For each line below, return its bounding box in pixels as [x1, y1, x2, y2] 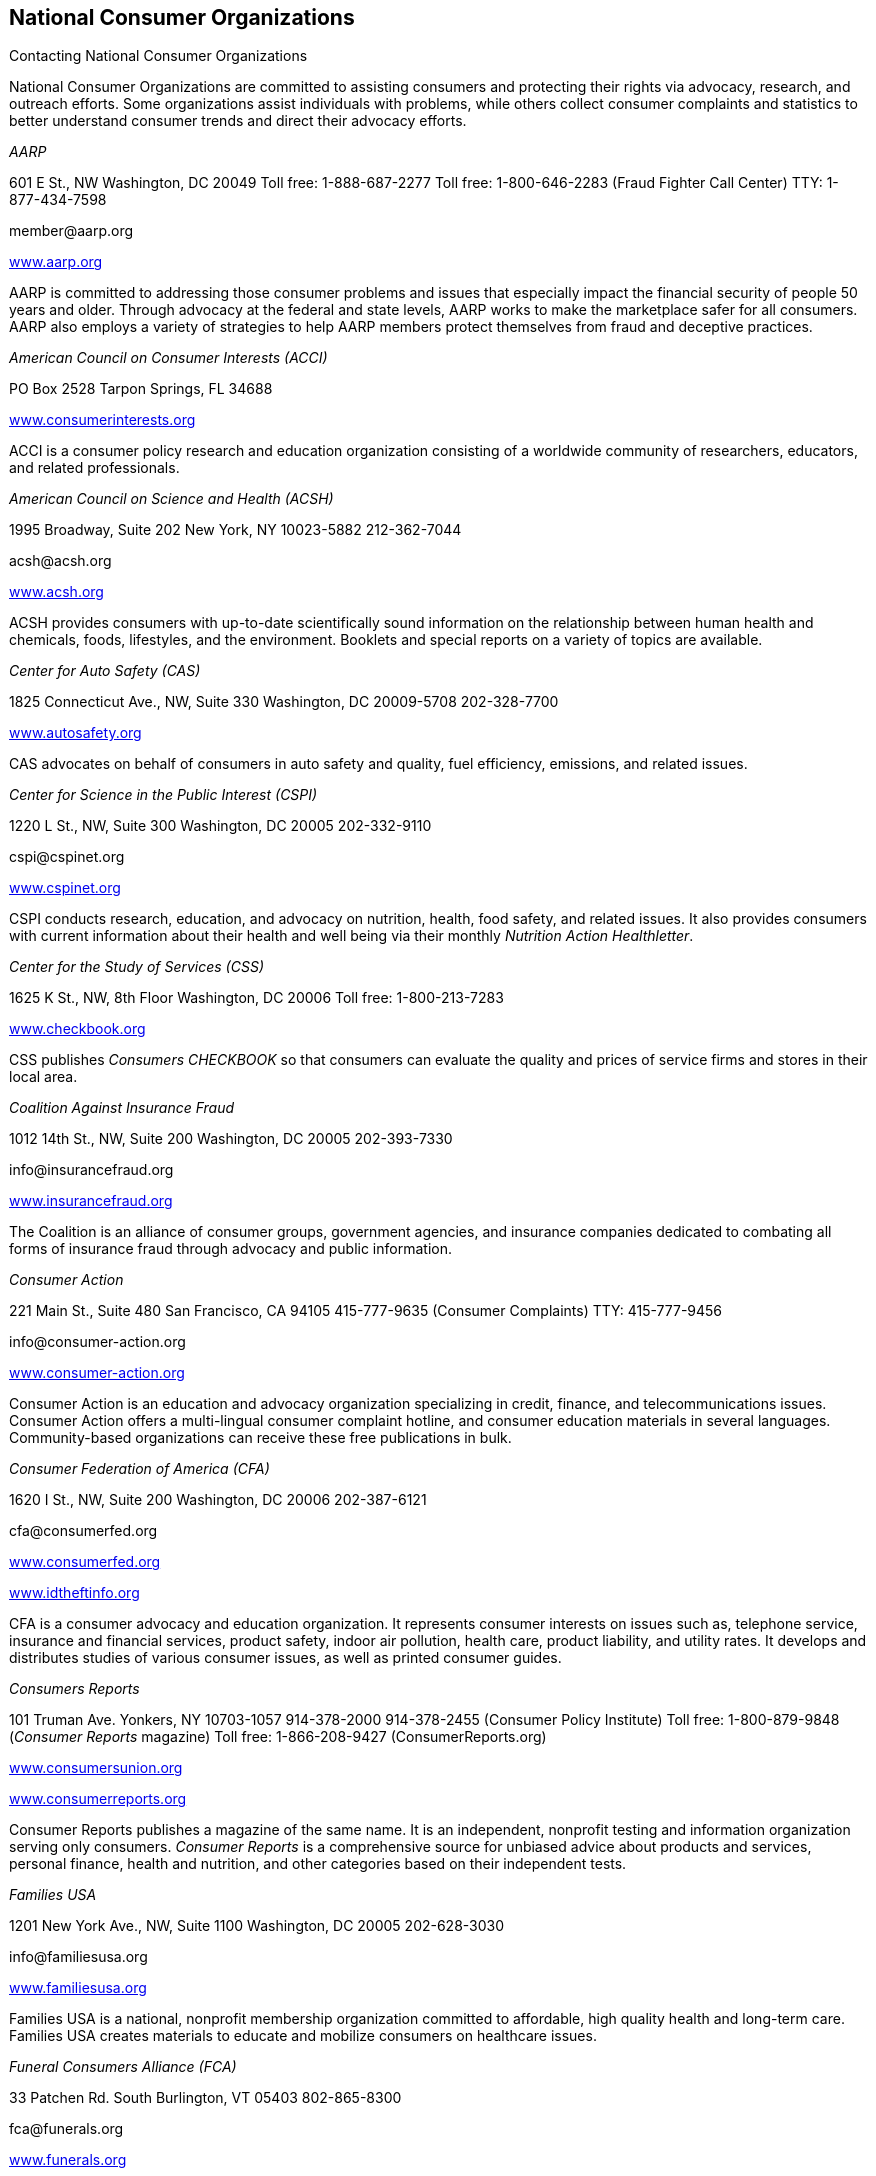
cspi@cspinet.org [9, 848, 125, 866]
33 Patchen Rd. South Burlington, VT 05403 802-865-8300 [9, 2089, 402, 2107]
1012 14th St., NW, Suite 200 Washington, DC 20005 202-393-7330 [9, 1130, 453, 1148]
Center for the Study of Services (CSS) [9, 958, 264, 976]
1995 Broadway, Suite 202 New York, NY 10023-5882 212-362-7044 [9, 521, 462, 539]
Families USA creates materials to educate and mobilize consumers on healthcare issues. [9, 2027, 597, 2045]
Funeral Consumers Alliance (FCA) [9, 2058, 237, 2076]
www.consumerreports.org [9, 1790, 187, 1808]
